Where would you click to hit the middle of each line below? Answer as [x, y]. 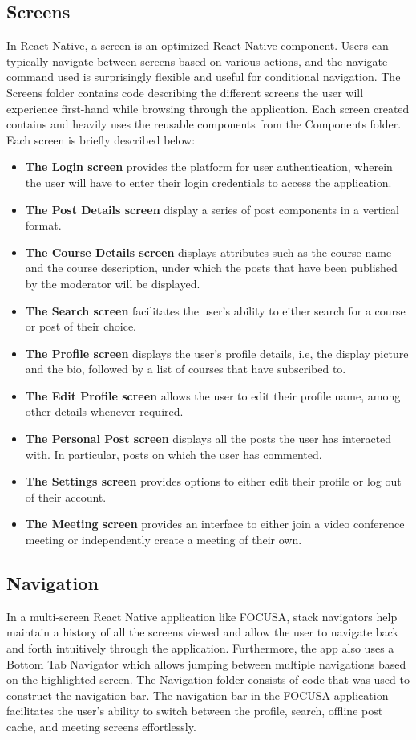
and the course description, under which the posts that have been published [211, 268]
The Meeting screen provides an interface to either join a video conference [215, 524]
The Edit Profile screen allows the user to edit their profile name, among [213, 395]
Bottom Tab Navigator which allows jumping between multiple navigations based [206, 663]
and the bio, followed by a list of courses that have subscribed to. [186, 369]
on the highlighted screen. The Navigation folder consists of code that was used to [208, 679]
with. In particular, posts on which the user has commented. [174, 454]
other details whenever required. [104, 411]
